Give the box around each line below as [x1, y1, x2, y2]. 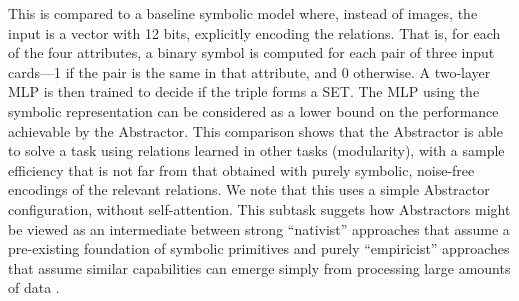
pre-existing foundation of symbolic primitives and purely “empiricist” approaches [8, 238, 510, 259]
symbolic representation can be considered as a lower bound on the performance [8, 100, 499, 121]
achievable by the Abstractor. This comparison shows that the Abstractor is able [8, 120, 503, 141]
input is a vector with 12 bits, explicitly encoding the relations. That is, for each [8, 22, 501, 43]
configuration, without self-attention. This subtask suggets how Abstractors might [8, 198, 511, 219]
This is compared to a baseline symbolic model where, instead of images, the [8, 3, 478, 23]
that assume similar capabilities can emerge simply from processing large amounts [8, 257, 511, 278]
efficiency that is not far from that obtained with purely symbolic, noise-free [8, 159, 475, 180]
